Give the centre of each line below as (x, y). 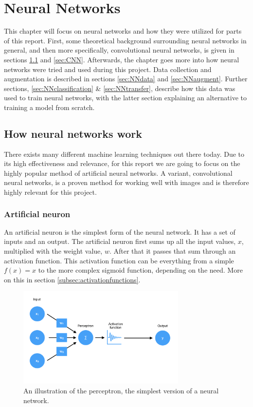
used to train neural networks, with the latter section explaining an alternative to (125, 98)
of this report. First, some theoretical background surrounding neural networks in (125, 40)
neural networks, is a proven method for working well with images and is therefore (126, 182)
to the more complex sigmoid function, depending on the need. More (140, 270)
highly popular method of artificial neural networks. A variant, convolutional (118, 173)
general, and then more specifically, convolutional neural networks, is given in (119, 50)
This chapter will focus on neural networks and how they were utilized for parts (123, 31)
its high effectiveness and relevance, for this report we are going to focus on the (122, 163)
